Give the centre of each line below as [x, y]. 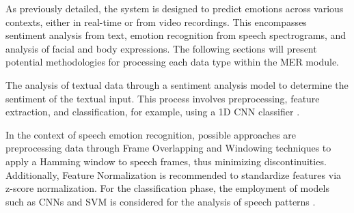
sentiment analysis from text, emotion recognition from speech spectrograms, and [176, 35]
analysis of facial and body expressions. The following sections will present [161, 48]
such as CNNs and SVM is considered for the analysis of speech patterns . [161, 201]
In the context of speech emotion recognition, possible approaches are [151, 134]
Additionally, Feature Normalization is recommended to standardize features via [174, 174]
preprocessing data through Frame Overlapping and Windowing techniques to [168, 148]
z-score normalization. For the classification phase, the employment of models [167, 188]
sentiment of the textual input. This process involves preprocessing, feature [163, 98]
